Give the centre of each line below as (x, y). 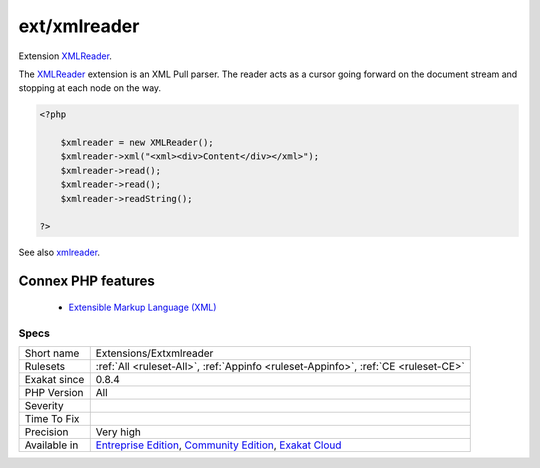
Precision (46, 432)
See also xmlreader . (59, 252)
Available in (51, 445)
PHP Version (54, 392)
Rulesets (44, 366)
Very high (118, 432)
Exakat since (54, 379)
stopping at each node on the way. (90, 88)
